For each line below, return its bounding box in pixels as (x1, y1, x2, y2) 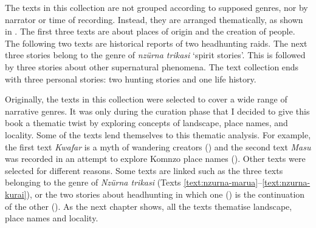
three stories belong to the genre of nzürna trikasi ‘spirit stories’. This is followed (5, 49, 306, 61)
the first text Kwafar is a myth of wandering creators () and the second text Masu (5, 140, 311, 153)
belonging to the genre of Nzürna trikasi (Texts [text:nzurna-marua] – (5, 176, 263, 189)
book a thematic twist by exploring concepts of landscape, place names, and (5, 116, 288, 129)
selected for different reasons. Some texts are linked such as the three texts (5, 164, 283, 176)
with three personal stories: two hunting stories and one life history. (5, 72, 256, 85)
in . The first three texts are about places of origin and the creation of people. (5, 25, 295, 38)
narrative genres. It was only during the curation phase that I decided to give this (5, 104, 310, 117)
